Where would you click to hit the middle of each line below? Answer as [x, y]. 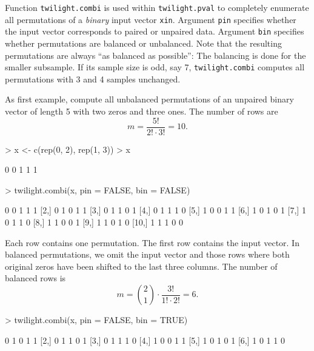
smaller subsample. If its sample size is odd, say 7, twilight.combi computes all [155, 67]
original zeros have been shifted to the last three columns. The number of [141, 266]
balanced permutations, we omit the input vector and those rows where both [147, 254]
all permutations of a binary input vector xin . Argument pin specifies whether [151, 19]
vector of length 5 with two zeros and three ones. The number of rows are [142, 111]
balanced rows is [35, 278]
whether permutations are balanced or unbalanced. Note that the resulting [143, 43]
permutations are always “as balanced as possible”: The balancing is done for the [155, 55]
